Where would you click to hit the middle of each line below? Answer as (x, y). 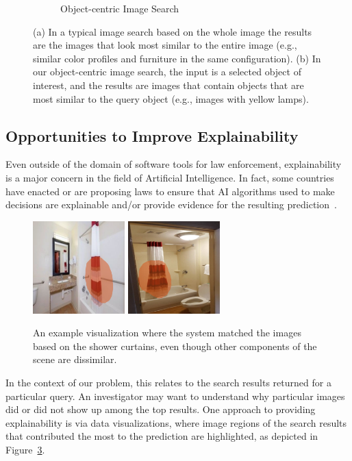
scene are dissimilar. (75, 359)
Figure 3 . (25, 449)
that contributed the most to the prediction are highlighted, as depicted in (162, 436)
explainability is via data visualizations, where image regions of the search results (176, 422)
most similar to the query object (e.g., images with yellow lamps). (171, 98)
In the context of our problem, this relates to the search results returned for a (168, 383)
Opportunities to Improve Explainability (152, 135)
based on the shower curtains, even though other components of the (175, 346)
